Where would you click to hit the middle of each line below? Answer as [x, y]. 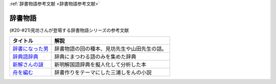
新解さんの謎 [28, 65]
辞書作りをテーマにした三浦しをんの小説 [103, 72]
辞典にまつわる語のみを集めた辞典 [95, 57]
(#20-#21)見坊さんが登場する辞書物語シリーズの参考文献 [69, 30]
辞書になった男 [30, 49]
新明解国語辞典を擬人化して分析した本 [100, 65]
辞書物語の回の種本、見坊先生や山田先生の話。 [111, 49]
